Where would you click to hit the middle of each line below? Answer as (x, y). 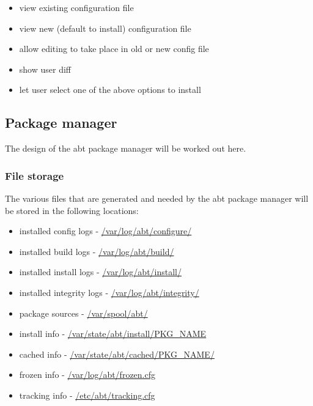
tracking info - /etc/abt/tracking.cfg (87, 395)
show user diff (45, 69)
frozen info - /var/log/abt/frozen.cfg (87, 375)
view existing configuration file (76, 7)
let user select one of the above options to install (110, 90)
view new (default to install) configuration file (105, 28)
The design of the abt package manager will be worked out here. (126, 148)
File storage (35, 175)
